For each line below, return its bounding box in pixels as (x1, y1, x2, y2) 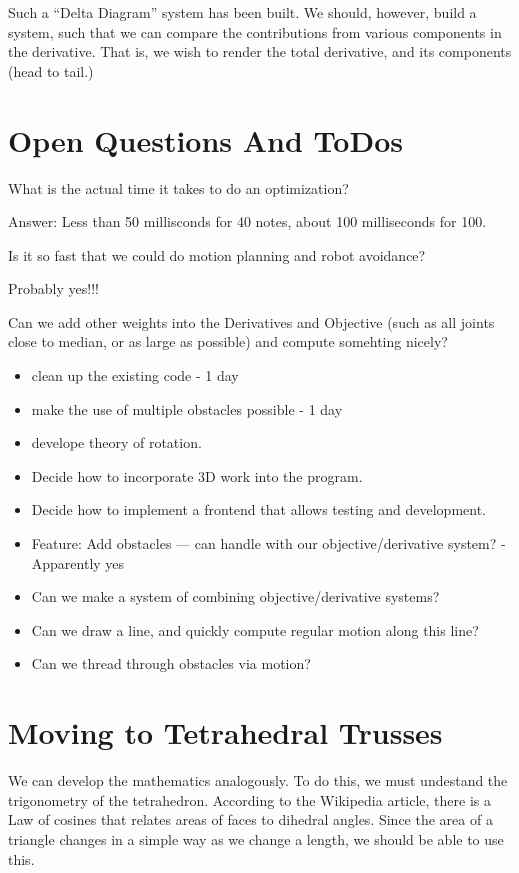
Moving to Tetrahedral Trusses (8, 712, 443, 753)
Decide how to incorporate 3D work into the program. (31, 465, 363, 486)
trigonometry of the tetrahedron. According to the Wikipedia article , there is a (8, 789, 491, 810)
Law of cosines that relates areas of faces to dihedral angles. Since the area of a (8, 809, 493, 830)
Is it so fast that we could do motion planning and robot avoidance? (8, 244, 426, 265)
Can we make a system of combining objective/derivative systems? (31, 586, 440, 607)
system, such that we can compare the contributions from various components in (8, 21, 502, 42)
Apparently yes (31, 552, 125, 573)
